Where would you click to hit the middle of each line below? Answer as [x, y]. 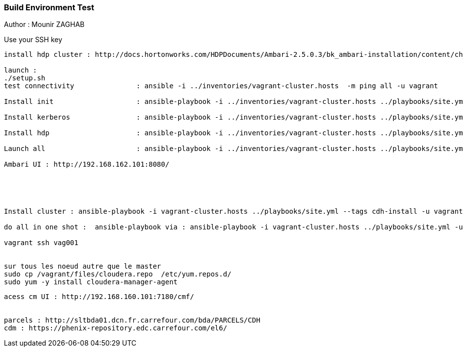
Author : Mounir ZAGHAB [44, 25]
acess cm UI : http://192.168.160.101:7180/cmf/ [99, 297]
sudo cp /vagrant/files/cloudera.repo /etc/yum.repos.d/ [118, 274]
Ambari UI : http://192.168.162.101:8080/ [87, 164]
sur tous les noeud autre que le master [83, 266]
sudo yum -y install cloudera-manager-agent [91, 282]
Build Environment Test [49, 7]
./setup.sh [25, 78]
